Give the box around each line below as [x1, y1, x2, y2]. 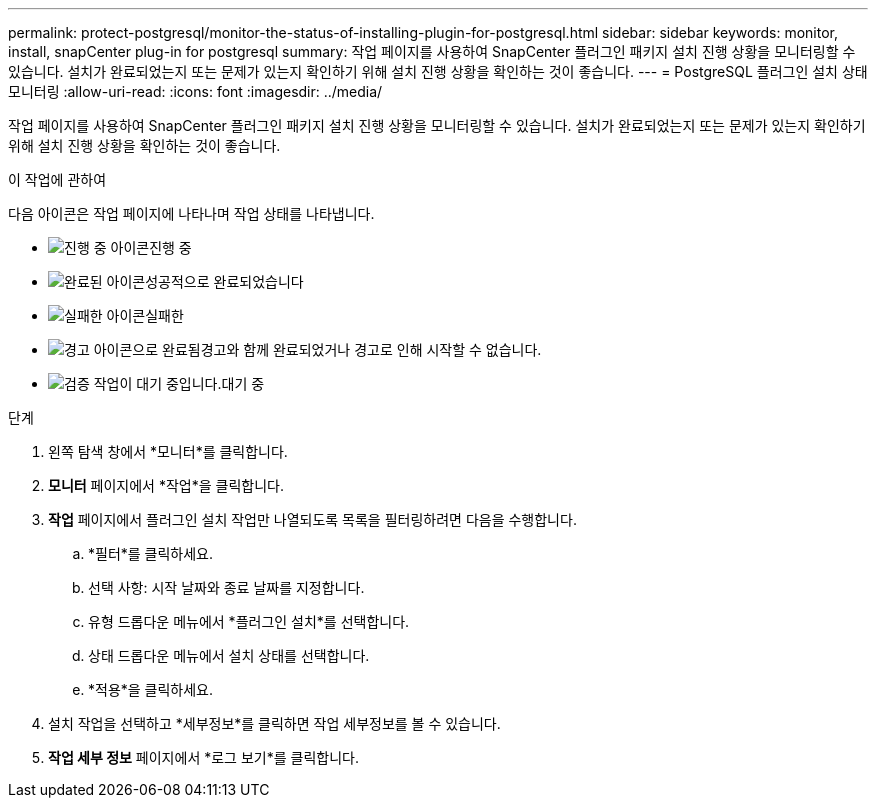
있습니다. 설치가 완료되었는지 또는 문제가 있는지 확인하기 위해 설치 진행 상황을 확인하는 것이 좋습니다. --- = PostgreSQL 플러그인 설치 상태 [8, 63, 868, 80]
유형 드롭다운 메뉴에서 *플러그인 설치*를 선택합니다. [88, 613, 410, 630]
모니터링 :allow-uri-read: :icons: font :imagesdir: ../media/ [8, 83, 383, 100]
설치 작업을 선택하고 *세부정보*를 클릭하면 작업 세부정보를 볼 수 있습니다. [48, 715, 501, 732]
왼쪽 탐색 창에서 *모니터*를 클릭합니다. [48, 443, 288, 460]
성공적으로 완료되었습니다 [145, 273, 304, 290]
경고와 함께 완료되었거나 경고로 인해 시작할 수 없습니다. [200, 341, 542, 358]
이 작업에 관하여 [8, 171, 107, 188]
